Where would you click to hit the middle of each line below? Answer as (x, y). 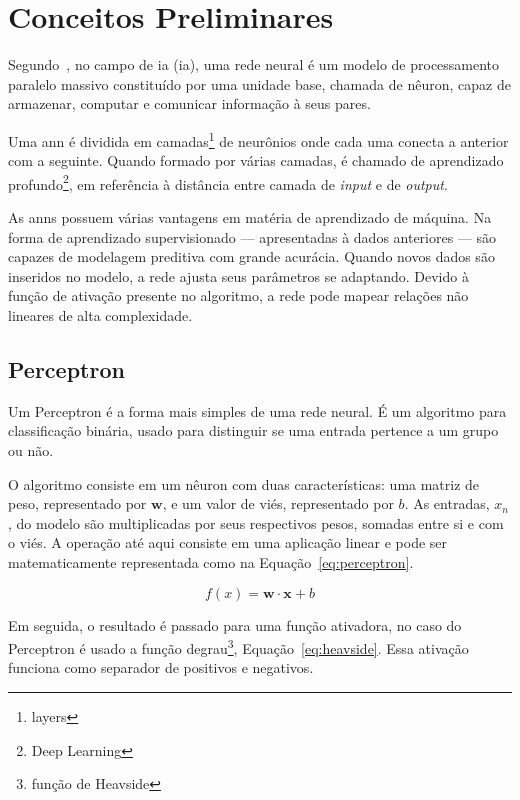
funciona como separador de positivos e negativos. (161, 667)
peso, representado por (77, 503)
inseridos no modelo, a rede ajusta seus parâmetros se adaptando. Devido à (238, 275)
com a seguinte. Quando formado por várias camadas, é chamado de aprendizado (256, 160)
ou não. (31, 449)
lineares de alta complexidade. (100, 314)
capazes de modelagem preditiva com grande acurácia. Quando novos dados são (251, 256)
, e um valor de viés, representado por (278, 503)
